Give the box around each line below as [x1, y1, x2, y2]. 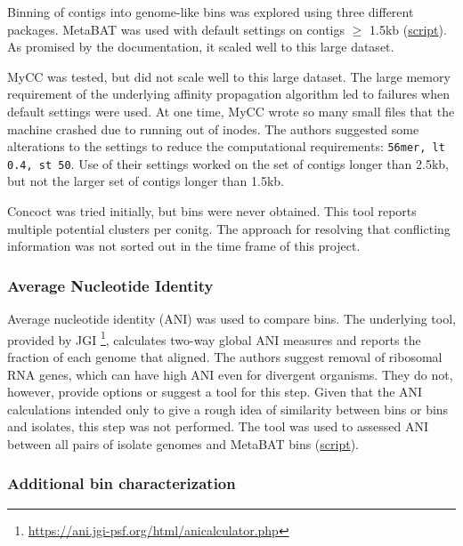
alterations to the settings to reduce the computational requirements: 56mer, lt [7, 137, 445, 156]
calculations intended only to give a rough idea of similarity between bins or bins [7, 399, 449, 418]
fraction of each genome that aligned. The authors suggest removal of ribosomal [7, 347, 443, 365]
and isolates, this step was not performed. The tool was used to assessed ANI [7, 417, 428, 436]
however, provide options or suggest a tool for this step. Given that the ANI [7, 382, 423, 401]
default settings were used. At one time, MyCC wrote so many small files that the [7, 101, 455, 120]
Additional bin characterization [7, 472, 236, 494]
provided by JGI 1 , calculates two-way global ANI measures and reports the [7, 327, 421, 349]
